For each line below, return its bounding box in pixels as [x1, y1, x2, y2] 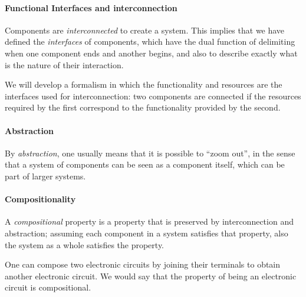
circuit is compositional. [5, 281, 91, 293]
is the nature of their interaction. [5, 58, 124, 71]
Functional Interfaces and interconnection [5, 1, 177, 14]
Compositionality [5, 193, 76, 205]
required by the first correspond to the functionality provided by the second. [5, 101, 281, 114]
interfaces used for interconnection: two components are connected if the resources [5, 89, 301, 102]
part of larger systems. [5, 169, 86, 182]
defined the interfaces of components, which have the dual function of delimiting [5, 35, 295, 48]
